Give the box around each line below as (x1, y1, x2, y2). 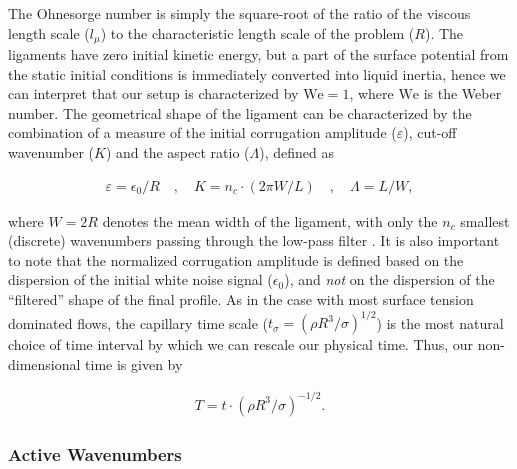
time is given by (85, 353, 183, 374)
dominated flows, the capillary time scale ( (8, 312, 268, 333)
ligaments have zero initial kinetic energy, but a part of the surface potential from (8, 44, 509, 65)
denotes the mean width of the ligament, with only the (102, 210, 438, 231)
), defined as (259, 142, 334, 163)
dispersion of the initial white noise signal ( (8, 269, 273, 290)
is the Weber (423, 83, 502, 104)
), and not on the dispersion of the (284, 269, 495, 290)
